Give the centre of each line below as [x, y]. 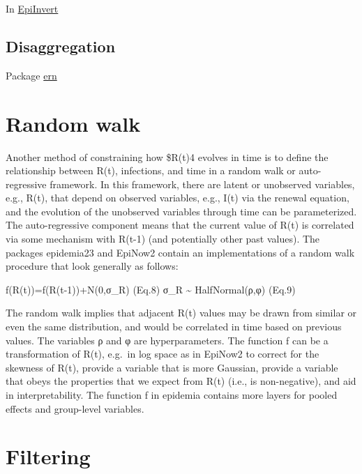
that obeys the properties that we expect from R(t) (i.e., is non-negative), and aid [181, 381]
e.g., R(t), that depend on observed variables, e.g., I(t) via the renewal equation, [178, 198]
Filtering [48, 456]
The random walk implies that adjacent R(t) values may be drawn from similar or [181, 313]
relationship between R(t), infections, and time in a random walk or [151, 170]
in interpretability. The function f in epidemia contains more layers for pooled [172, 395]
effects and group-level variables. [75, 408]
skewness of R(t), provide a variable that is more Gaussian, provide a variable [172, 367]
